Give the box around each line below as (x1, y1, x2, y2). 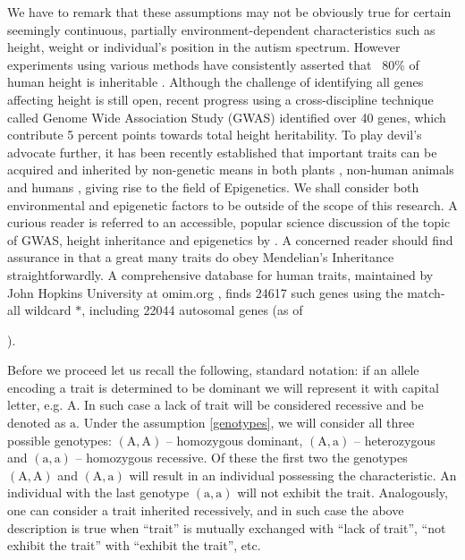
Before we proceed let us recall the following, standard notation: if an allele (7, 361, 419, 379)
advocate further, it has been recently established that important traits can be (7, 142, 437, 161)
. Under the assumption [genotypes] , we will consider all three (76, 413, 415, 432)
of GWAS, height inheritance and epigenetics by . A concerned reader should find (7, 230, 453, 249)
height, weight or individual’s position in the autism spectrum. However (7, 38, 401, 56)
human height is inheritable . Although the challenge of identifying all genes (7, 72, 424, 91)
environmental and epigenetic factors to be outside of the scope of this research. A (7, 195, 458, 214)
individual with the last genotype (7, 483, 190, 502)
